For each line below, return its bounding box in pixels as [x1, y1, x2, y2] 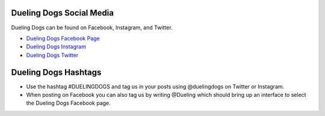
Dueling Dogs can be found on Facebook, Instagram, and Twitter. [11, 24, 173, 31]
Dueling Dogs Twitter [26, 51, 78, 59]
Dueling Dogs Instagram [26, 43, 87, 50]
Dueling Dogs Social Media [11, 8, 114, 18]
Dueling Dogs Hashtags [11, 67, 102, 77]
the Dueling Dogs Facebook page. [26, 99, 111, 107]
